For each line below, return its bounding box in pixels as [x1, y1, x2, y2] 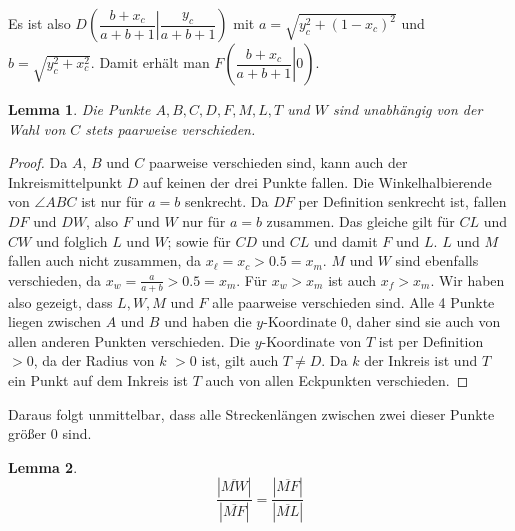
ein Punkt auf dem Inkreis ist [8, 369, 189, 390]
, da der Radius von [33, 350, 155, 371]
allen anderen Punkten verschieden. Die [8, 330, 251, 351]
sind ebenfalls [395, 250, 479, 271]
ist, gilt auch [201, 350, 279, 371]
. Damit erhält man [90, 52, 210, 72]
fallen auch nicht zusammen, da [8, 250, 201, 271]
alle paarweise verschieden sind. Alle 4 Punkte [212, 291, 495, 312]
